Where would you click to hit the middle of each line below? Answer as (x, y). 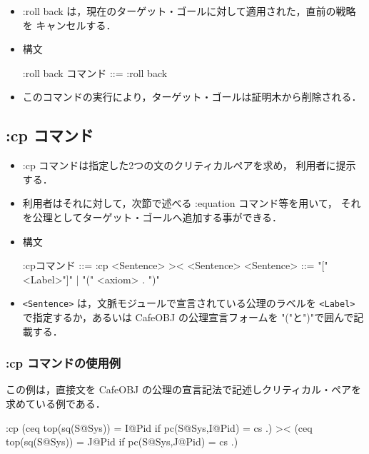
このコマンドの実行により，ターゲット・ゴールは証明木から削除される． (192, 97)
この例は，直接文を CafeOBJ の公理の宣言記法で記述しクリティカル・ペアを (184, 389)
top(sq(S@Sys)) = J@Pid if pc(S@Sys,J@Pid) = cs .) (122, 442)
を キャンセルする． (69, 25)
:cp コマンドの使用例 (64, 363)
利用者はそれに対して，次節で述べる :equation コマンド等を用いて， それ (192, 203)
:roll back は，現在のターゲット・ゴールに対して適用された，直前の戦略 (189, 11)
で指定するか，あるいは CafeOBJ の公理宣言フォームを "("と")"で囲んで (188, 317)
